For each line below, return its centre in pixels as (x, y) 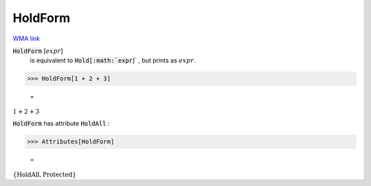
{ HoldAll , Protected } (45, 174)
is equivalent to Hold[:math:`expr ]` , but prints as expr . (113, 60)
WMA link (26, 38)
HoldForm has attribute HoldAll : (61, 124)
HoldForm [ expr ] (38, 51)
